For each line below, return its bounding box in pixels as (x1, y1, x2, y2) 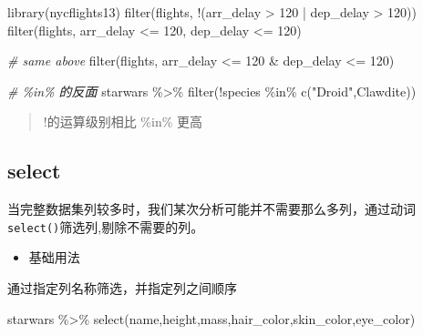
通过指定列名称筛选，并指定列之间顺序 (7, 279, 237, 298)
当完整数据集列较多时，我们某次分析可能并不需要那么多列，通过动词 (7, 199, 416, 218)
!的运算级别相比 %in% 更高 (43, 112, 203, 131)
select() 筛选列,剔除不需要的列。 (7, 217, 204, 236)
